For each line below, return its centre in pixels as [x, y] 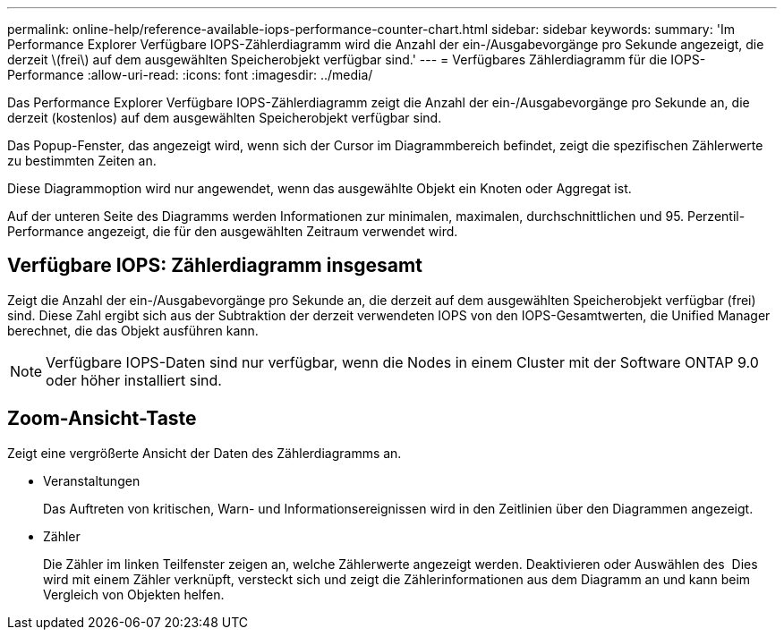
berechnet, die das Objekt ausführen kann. [133, 330]
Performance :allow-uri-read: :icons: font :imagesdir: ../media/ [190, 75]
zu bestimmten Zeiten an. [82, 161]
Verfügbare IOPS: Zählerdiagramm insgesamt [215, 266]
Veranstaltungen [92, 480]
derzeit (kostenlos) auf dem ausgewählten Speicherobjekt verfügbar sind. [225, 118]
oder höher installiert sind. [134, 380]
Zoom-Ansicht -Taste [102, 419]
